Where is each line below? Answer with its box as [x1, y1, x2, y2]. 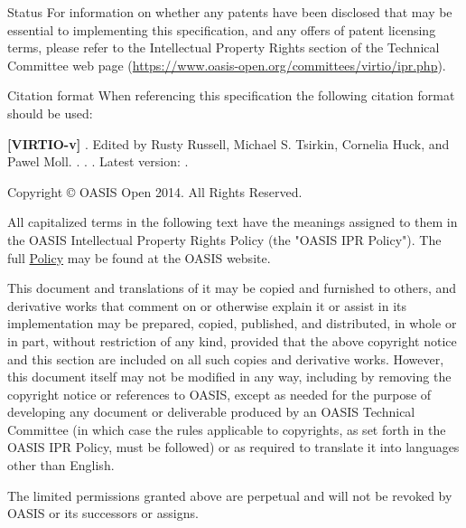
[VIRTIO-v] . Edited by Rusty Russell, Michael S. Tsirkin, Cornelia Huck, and [7, 134, 450, 153]
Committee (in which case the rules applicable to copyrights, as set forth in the [7, 420, 446, 438]
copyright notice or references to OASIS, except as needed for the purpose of [7, 384, 432, 403]
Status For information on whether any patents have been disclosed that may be [7, 3, 452, 21]
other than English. [7, 456, 115, 475]
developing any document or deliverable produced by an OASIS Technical [7, 402, 415, 421]
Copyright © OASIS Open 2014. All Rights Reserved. [7, 182, 303, 201]
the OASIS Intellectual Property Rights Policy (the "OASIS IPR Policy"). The [7, 230, 442, 249]
